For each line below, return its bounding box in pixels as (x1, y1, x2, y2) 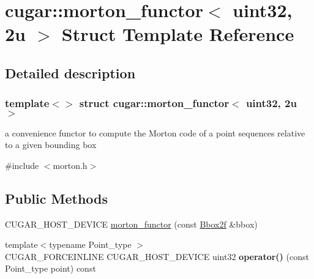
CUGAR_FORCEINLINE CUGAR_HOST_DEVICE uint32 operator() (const (5, 250, 309, 262)
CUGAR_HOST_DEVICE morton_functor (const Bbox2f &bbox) (5, 217, 258, 230)
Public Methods (5, 188, 108, 207)
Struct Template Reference (61, 21, 294, 46)
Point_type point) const (5, 262, 96, 275)
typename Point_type (49, 238, 132, 251)
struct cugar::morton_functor (79, 95, 229, 111)
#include (5, 158, 39, 171)
